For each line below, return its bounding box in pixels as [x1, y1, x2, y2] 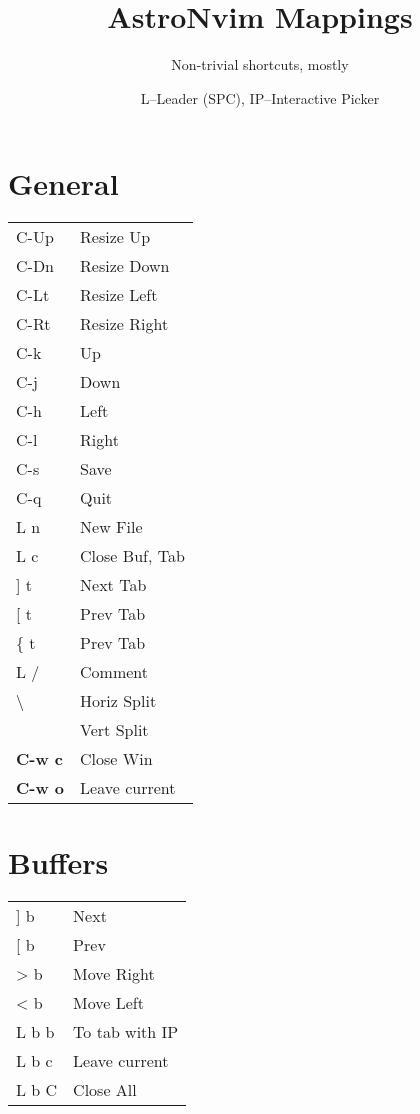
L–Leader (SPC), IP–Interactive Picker [140, 87, 380, 108]
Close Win [80, 747, 153, 771]
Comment [80, 660, 149, 684]
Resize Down [80, 254, 170, 278]
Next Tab [80, 573, 147, 597]
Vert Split [80, 718, 149, 742]
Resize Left [80, 283, 158, 307]
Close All [73, 1078, 137, 1102]
